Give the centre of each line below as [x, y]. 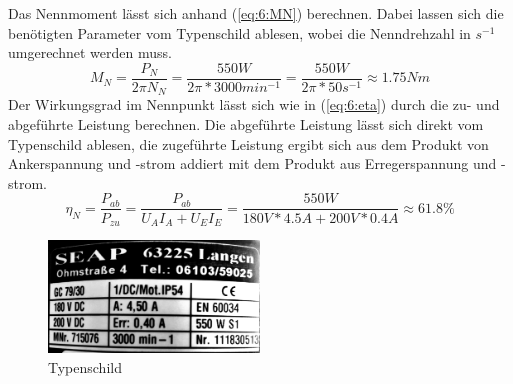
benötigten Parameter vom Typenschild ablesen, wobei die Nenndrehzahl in [239, 32]
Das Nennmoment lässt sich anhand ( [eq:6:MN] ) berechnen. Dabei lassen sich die [256, 13]
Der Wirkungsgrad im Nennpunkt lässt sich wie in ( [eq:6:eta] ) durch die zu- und [254, 104]
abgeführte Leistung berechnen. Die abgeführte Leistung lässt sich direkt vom [246, 124]
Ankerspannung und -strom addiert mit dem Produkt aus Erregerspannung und [252, 163]
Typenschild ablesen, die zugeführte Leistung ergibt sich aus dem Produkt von [248, 143]
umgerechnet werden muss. [90, 52]
